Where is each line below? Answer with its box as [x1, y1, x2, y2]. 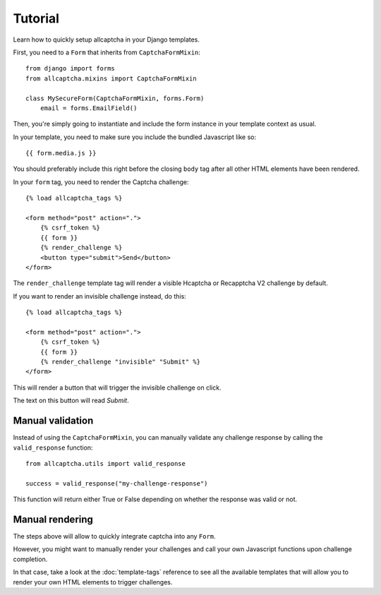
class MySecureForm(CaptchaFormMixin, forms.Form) [25, 94, 205, 102]
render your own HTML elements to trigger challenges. [13, 577, 173, 586]
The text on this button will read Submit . [13, 396, 130, 405]
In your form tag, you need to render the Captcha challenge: [13, 177, 189, 186]
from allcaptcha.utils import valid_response [25, 459, 186, 467]
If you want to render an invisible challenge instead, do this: [13, 292, 186, 300]
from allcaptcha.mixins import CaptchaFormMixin [25, 74, 197, 83]
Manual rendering [13, 513, 93, 525]
